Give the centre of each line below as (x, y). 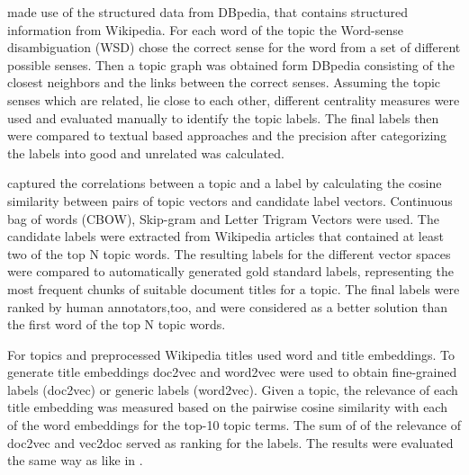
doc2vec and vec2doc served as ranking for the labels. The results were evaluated (230, 442)
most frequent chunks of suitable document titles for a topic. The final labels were (234, 288)
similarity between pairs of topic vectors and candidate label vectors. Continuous (230, 200)
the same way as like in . (75, 460)
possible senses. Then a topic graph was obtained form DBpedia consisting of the (231, 64)
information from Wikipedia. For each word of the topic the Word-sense (206, 29)
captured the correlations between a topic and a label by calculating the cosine (225, 183)
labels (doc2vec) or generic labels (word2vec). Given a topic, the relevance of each (233, 389)
